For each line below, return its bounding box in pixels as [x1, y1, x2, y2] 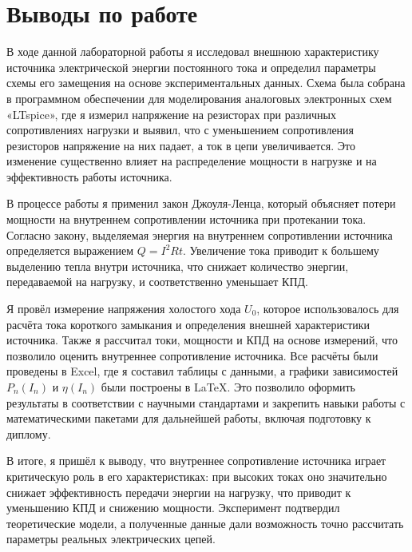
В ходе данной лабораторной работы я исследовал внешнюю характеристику [6, 43, 379, 60]
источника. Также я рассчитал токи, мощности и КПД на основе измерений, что [6, 332, 398, 348]
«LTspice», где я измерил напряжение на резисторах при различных [6, 105, 336, 122]
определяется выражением [6, 242, 134, 259]
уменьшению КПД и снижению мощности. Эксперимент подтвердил [6, 499, 340, 516]
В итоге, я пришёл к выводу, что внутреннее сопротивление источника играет [6, 452, 386, 469]
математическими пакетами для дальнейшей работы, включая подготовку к [6, 410, 371, 427]
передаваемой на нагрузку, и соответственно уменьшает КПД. [6, 273, 308, 290]
